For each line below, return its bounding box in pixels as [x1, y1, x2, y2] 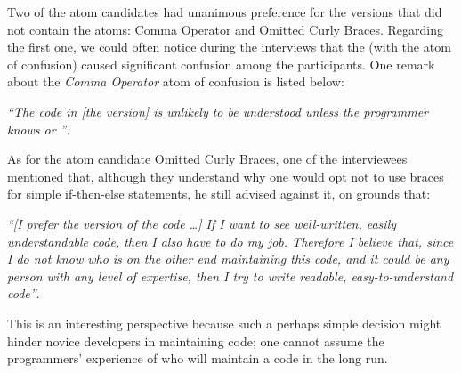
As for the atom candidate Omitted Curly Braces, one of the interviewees [7, 150, 408, 168]
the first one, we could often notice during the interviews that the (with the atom [7, 37, 451, 56]
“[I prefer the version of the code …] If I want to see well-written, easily [7, 214, 397, 232]
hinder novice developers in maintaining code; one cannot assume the [7, 331, 384, 350]
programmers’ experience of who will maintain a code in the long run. [7, 349, 388, 368]
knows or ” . [7, 119, 70, 138]
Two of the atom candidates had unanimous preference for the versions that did [7, 3, 442, 20]
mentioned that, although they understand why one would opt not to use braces [7, 166, 444, 185]
